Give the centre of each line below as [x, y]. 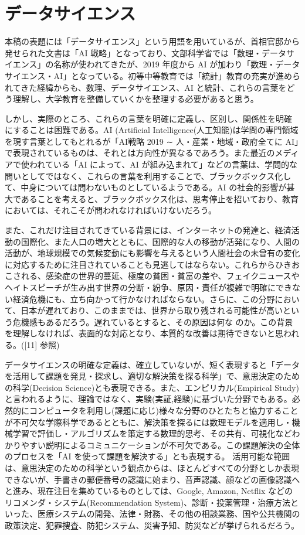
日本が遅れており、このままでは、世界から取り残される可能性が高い [152, 310]
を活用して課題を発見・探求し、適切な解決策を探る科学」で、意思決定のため [152, 376]
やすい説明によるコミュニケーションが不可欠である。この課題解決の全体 [160, 444]
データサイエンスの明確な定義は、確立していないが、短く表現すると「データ [152, 364]
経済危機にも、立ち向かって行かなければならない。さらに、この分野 [144, 299]
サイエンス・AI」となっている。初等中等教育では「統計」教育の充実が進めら [153, 75]
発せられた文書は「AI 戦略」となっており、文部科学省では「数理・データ [146, 52]
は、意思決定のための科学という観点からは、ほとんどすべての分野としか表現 [152, 467]
